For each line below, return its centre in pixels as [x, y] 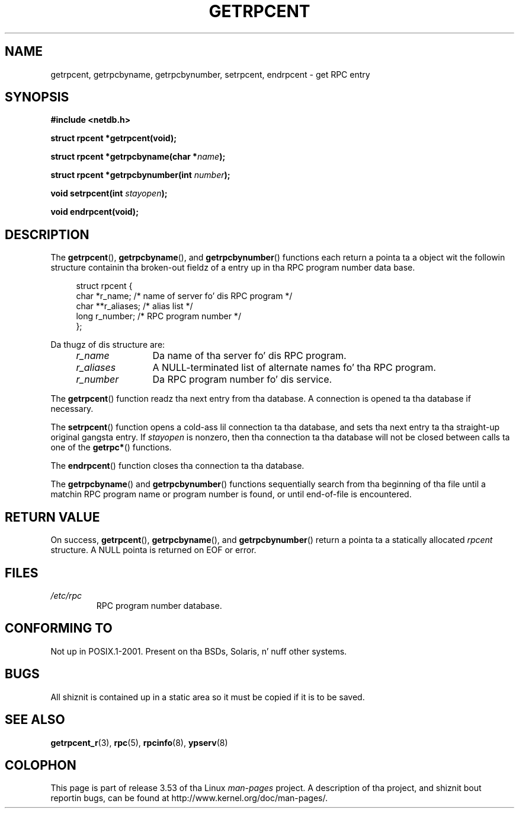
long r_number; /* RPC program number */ [158, 316]
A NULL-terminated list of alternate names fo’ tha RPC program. [294, 368]
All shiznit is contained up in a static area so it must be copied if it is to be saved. [208, 697]
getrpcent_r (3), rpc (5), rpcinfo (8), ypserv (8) [139, 742]
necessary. [72, 409]
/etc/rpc [66, 595]
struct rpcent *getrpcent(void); [113, 138]
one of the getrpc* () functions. [111, 447]
